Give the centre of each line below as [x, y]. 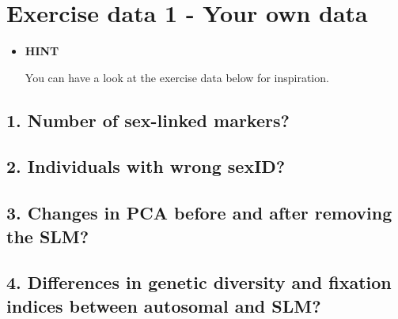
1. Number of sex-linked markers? [148, 120]
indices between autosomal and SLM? [164, 305]
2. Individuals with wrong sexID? [146, 166]
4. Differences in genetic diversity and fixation [199, 282]
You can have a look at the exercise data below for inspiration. [177, 77]
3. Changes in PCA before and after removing [199, 213]
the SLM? [48, 236]
